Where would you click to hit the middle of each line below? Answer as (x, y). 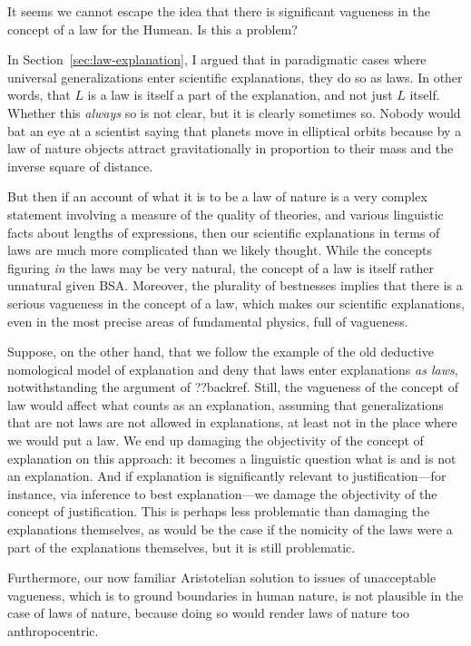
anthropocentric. (53, 631)
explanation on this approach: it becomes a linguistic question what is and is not (232, 458)
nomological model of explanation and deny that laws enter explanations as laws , (233, 369)
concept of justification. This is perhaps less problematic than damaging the (219, 511)
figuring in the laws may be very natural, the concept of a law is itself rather (221, 267)
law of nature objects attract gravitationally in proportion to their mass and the (231, 148)
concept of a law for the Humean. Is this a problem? (152, 29)
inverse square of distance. (80, 166)
